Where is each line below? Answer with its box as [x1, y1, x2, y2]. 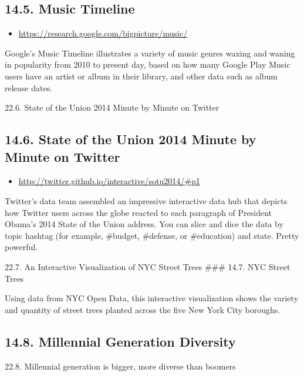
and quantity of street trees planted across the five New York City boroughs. [5, 303, 281, 315]
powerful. [5, 241, 38, 253]
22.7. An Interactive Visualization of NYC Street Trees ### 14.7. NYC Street [5, 260, 291, 272]
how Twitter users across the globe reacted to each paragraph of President [5, 206, 272, 218]
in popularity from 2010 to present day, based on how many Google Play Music [5, 58, 291, 71]
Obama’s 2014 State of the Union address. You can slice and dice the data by [5, 218, 283, 230]
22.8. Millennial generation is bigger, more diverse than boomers [5, 360, 236, 372]
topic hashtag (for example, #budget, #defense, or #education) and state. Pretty [5, 229, 299, 241]
